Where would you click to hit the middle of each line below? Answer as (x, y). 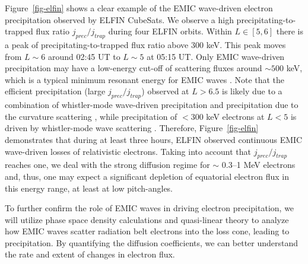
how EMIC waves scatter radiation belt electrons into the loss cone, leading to (147, 231)
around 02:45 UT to (84, 56)
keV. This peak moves (246, 44)
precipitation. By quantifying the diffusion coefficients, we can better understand (152, 242)
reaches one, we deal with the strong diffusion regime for (107, 165)
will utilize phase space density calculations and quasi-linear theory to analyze (147, 219)
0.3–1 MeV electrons (258, 165)
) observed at (165, 91)
